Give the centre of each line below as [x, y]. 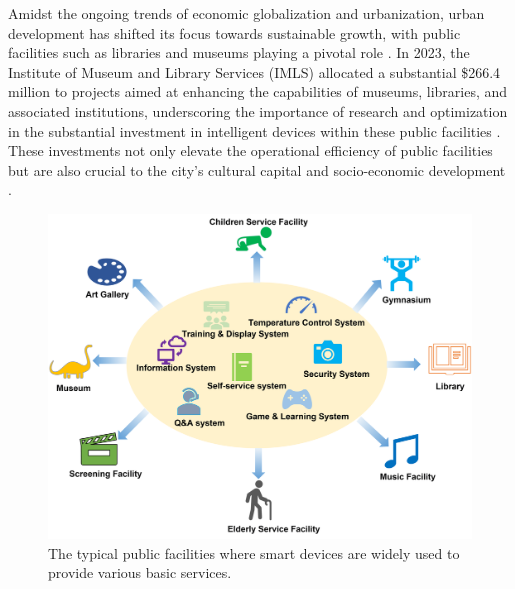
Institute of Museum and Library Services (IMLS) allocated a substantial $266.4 [254, 71]
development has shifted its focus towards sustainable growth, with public [234, 32]
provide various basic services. [140, 572]
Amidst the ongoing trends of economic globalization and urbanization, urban [246, 13]
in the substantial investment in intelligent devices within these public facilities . [254, 130]
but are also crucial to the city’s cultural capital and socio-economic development [257, 169]
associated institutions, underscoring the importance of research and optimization [258, 110]
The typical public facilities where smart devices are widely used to [254, 552]
